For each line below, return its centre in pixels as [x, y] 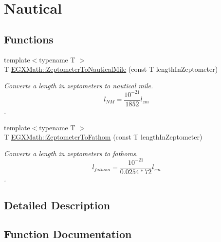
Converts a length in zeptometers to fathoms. [71, 153]
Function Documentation [68, 233]
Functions [29, 39]
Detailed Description [57, 205]
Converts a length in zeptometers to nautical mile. [79, 85]
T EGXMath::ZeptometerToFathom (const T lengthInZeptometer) [103, 137]
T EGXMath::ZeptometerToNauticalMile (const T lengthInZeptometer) [111, 69]
